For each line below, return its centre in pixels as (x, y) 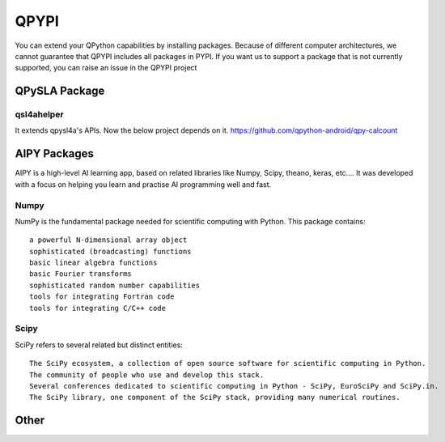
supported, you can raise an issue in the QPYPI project (106, 68)
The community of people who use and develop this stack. (147, 375)
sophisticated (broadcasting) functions (110, 251)
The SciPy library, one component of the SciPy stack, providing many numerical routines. (215, 397)
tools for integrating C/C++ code (97, 308)
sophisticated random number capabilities (115, 285)
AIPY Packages (55, 154)
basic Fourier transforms (81, 274)
